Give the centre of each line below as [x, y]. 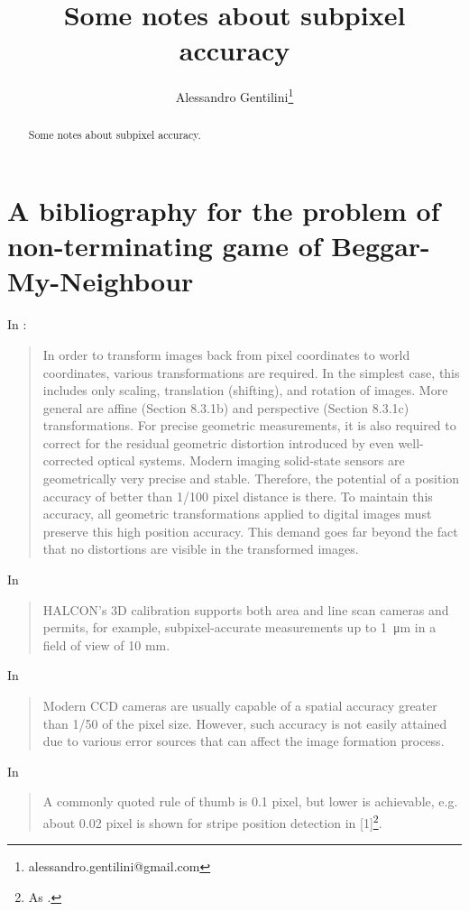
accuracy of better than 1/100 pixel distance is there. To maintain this [238, 496]
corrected [68, 460]
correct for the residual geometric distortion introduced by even [218, 442]
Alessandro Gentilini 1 [234, 95]
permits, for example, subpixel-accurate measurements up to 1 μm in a [239, 627]
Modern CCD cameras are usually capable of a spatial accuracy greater [240, 706]
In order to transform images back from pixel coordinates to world [226, 354]
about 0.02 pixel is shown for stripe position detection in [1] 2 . [212, 821]
